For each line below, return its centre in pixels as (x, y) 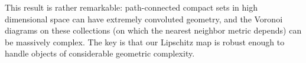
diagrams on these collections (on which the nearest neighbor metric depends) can (153, 30)
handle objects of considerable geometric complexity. (100, 53)
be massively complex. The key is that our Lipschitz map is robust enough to (145, 42)
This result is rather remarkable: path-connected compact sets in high (131, 7)
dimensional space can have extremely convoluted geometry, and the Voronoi (144, 19)
